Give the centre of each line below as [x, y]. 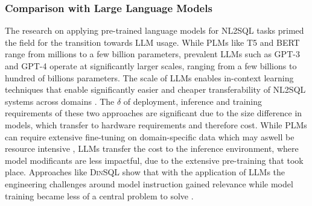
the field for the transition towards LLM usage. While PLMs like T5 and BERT [152, 42]
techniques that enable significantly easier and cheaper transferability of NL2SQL [155, 89]
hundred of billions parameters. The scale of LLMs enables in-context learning [149, 77]
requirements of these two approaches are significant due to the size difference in [154, 113]
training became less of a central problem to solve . [99, 195]
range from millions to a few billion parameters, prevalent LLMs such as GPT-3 [152, 54]
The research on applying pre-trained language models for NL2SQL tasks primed [154, 30]
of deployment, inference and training [193, 101]
